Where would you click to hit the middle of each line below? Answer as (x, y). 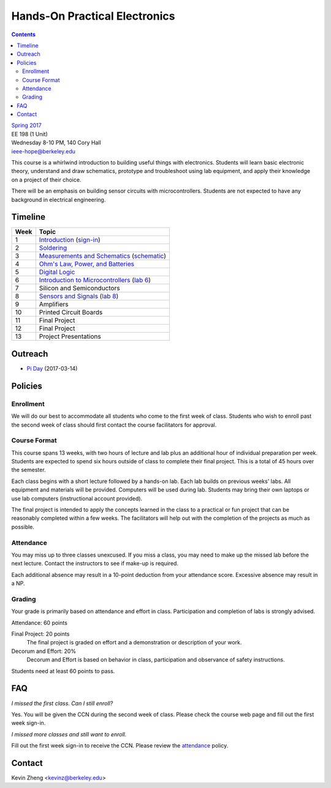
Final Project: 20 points (40, 634)
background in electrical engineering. (59, 199)
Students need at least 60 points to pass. (63, 671)
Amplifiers (54, 304)
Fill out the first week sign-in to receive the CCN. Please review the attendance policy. (120, 746)
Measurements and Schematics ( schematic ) (103, 256)
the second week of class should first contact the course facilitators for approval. (114, 425)
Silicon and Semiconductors (79, 288)
